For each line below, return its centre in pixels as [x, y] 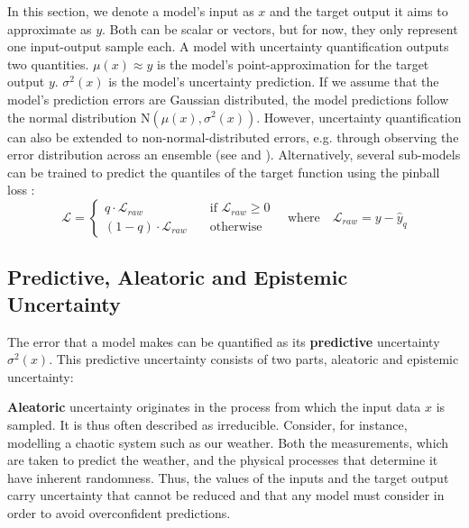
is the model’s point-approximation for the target [293, 64]
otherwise [236, 227]
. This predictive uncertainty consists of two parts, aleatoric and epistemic [254, 359]
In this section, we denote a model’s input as [131, 11]
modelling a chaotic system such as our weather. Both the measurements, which [228, 442]
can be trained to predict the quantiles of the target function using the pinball [224, 172]
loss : [21, 190]
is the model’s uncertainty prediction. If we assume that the [274, 82]
